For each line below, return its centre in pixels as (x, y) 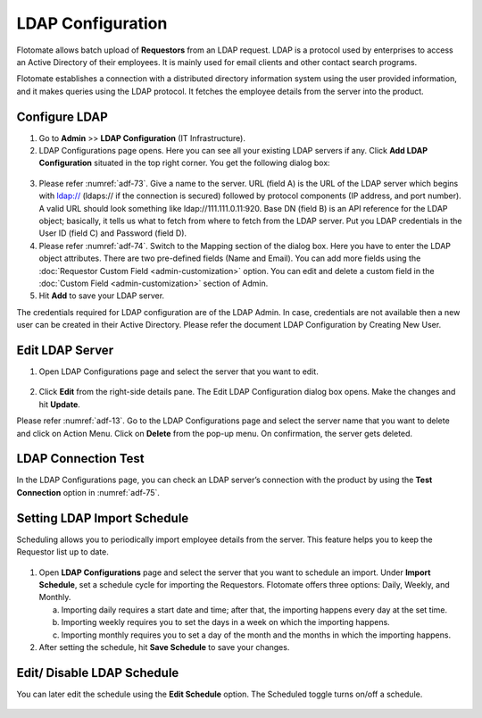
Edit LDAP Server (65, 350)
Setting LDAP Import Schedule (103, 518)
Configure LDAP (62, 117)
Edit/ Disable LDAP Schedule (98, 673)
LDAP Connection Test (80, 459)
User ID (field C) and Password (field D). (113, 233)
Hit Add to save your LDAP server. (102, 296)
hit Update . (59, 404)
